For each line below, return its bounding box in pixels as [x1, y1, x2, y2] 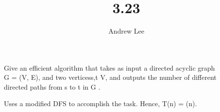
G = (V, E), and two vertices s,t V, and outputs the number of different [4, 72, 217, 82]
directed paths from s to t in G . [4, 81, 101, 92]
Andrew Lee [108, 26, 144, 36]
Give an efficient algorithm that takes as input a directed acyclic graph [4, 62, 215, 73]
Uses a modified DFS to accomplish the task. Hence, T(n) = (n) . [4, 98, 197, 108]
